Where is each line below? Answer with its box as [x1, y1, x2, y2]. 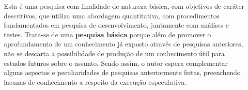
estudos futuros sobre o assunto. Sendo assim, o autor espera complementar [4, 58, 228, 68]
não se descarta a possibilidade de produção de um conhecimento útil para [4, 48, 225, 58]
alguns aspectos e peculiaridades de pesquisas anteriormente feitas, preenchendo [4, 67, 241, 77]
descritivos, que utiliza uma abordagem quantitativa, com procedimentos [4, 10, 219, 20]
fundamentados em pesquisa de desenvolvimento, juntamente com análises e [4, 20, 229, 30]
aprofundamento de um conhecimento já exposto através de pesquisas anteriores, [4, 39, 243, 49]
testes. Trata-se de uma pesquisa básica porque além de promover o [4, 29, 211, 39]
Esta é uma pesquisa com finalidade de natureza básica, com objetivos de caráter [4, 1, 245, 11]
